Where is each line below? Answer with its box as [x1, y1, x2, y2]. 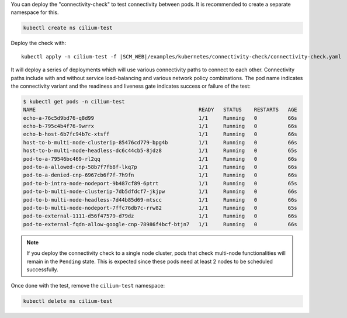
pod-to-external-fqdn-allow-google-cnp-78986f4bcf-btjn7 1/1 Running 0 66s [23, 221, 297, 227]
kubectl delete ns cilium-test [23, 298, 113, 305]
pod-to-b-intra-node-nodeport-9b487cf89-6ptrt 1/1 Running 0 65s [23, 180, 297, 186]
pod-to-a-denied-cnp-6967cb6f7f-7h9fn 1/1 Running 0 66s [23, 172, 297, 178]
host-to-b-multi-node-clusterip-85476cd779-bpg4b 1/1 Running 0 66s [23, 139, 297, 146]
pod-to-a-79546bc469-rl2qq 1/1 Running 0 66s [23, 155, 297, 162]
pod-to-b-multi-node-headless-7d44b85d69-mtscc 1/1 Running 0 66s [23, 196, 297, 203]
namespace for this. [11, 9, 59, 16]
